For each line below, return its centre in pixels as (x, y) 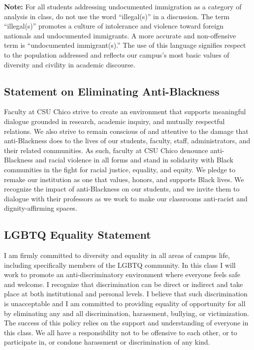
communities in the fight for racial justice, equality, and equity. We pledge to (120, 169)
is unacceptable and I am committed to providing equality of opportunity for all (125, 303)
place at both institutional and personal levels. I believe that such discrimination (126, 294)
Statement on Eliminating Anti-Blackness (112, 91)
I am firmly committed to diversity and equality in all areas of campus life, (117, 255)
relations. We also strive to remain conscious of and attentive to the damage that (126, 131)
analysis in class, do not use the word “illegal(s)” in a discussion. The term (117, 16)
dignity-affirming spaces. (41, 208)
